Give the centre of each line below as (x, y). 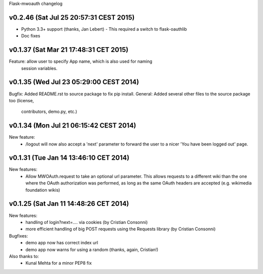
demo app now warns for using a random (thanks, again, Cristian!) (92, 249)
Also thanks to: (24, 256)
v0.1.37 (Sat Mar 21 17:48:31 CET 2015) (69, 50)
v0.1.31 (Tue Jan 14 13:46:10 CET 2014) (69, 158)
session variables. (39, 68)
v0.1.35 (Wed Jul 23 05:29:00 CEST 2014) (74, 82)
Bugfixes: (19, 236)
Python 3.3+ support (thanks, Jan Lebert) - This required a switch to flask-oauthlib (104, 29)
